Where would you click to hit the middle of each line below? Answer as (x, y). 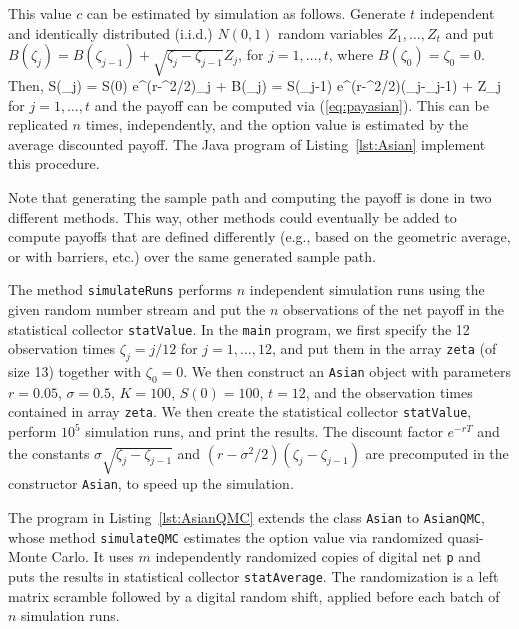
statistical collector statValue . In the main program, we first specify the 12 (239, 328)
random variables (330, 32)
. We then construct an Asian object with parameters (347, 371)
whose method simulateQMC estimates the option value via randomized (225, 536)
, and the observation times (389, 391)
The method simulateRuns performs (120, 289)
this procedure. (54, 163)
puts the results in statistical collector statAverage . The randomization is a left (253, 576)
